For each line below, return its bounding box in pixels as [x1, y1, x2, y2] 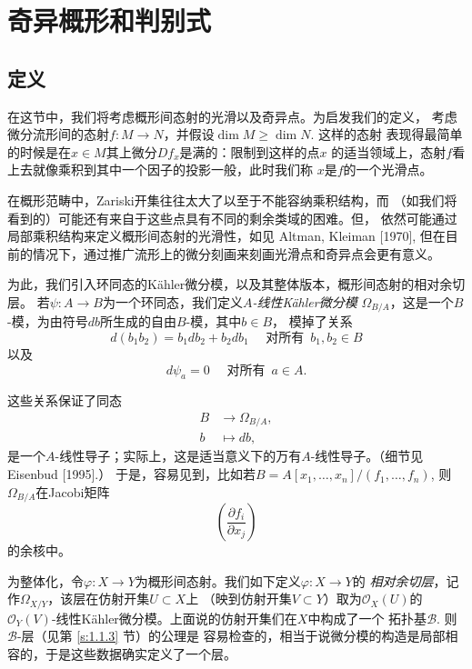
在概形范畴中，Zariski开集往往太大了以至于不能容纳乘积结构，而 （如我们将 [7, 190, 457, 209]
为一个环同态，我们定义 [102, 292, 243, 311]
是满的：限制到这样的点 [179, 142, 320, 161]
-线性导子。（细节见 [310, 446, 424, 465]
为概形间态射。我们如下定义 [135, 571, 301, 590]
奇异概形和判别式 [7, 2, 212, 39]
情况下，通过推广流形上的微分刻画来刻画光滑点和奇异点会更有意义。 [32, 244, 440, 263]
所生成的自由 [99, 312, 176, 331]
